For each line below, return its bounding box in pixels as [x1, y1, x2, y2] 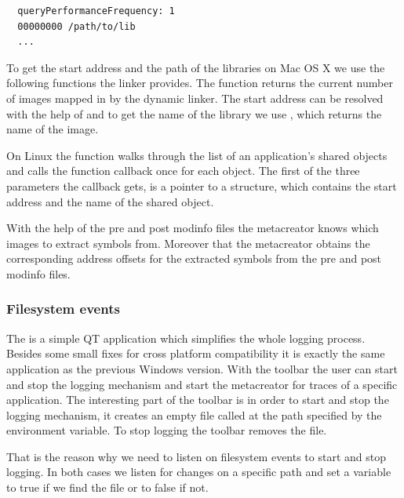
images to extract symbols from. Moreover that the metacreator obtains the [6, 234, 370, 251]
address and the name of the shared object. [6, 193, 214, 209]
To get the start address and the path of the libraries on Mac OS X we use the [6, 59, 385, 75]
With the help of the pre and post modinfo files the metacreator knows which [6, 220, 379, 236]
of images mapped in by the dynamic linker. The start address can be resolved [6, 89, 384, 106]
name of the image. [6, 121, 99, 137]
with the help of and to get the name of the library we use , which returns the [6, 105, 382, 122]
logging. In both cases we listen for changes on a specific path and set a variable [6, 463, 391, 480]
